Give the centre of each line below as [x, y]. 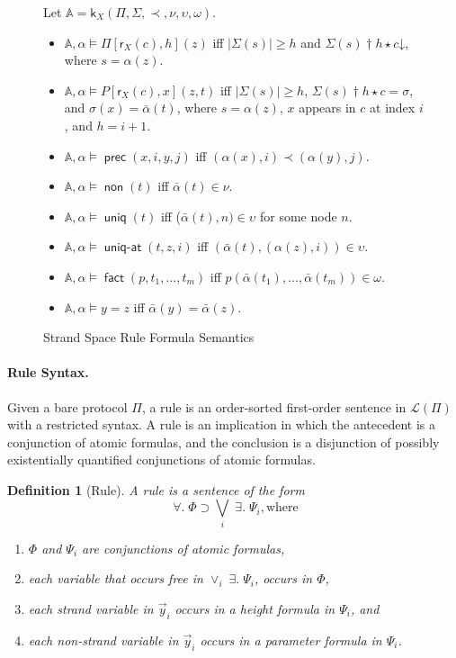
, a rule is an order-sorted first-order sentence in [274, 406]
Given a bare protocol [67, 406]
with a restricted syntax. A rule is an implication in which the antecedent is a [222, 424]
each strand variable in [91, 608]
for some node [298, 216]
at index [393, 108]
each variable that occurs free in [116, 578]
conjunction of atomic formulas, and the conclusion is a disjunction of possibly [224, 442]
